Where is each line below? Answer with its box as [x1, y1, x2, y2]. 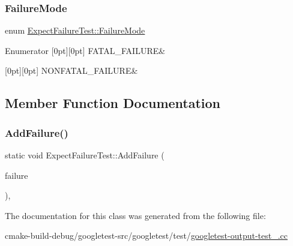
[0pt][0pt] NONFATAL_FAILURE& [5, 64, 138, 77]
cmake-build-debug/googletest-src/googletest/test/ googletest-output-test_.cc [5, 229, 288, 242]
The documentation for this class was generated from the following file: [5, 209, 266, 221]
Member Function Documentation [5, 94, 221, 112]
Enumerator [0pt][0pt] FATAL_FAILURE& [5, 44, 166, 56]
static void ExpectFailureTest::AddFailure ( [5, 149, 165, 161]
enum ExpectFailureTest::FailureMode [5, 24, 145, 37]
